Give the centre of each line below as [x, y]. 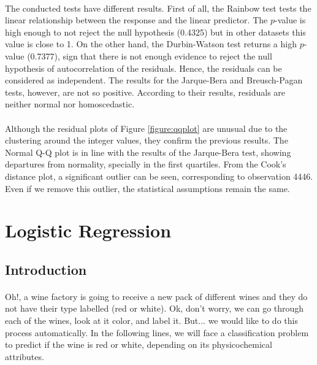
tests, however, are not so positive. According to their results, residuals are [145, 92]
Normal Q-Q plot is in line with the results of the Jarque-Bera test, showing [148, 152]
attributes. [25, 356]
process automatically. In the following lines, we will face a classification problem [157, 332]
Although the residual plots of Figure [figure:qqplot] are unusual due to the [146, 128]
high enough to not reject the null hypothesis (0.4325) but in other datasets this [155, 32]
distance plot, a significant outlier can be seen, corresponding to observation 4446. [159, 176]
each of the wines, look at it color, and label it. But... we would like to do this [151, 321]
